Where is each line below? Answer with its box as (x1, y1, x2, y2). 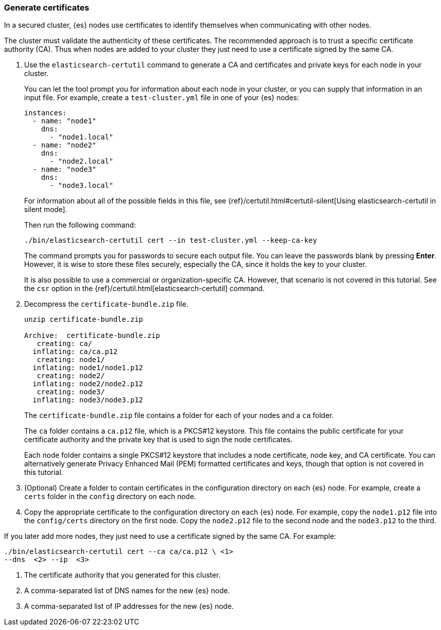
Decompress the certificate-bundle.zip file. (24, 300, 188, 309)
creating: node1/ (37, 356, 105, 364)
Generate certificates (4, 3, 90, 13)
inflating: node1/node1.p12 (32, 364, 143, 372)
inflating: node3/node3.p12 (32, 396, 143, 404)
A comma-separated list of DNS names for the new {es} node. (24, 586, 230, 595)
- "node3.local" (49, 181, 114, 190)
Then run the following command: (24, 221, 136, 230)
